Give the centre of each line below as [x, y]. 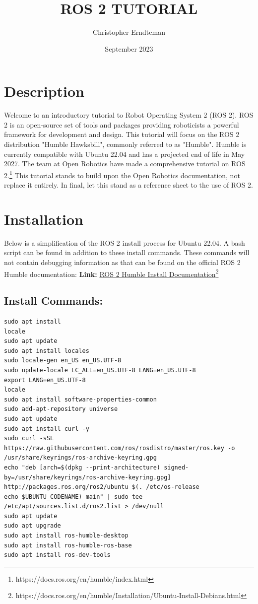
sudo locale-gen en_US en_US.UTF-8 [63, 361]
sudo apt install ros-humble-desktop [66, 536]
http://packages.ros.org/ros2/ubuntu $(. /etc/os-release [102, 487]
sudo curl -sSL [29, 438]
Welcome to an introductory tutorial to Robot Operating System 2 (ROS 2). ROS [129, 115]
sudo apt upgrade [32, 526]
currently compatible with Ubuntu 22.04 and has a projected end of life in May [125, 154]
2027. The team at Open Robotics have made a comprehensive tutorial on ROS [125, 164]
